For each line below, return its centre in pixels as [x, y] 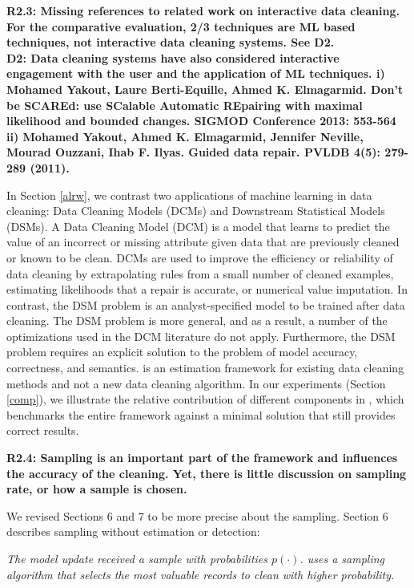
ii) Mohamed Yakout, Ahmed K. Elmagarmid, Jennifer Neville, [185, 136]
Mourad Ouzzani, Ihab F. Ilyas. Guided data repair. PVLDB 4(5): [193, 152]
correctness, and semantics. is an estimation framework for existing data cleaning [205, 368]
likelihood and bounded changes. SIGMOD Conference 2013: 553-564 [201, 121]
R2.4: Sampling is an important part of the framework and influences [202, 458]
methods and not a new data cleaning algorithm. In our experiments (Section [196, 383]
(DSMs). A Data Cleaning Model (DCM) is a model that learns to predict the [198, 226]
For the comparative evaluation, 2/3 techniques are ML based [181, 26]
